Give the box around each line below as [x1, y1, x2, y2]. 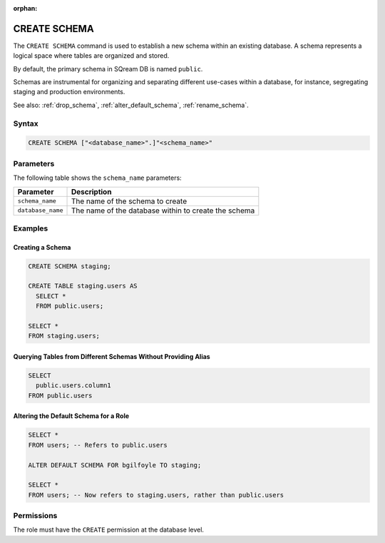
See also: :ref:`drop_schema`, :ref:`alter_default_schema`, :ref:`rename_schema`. [13, 101, 249, 109]
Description [71, 186, 112, 196]
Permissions [13, 511, 58, 521]
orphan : [13, 4, 38, 12]
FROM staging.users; [28, 332, 100, 340]
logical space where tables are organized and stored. [13, 51, 170, 60]
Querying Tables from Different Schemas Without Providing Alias [13, 352, 210, 361]
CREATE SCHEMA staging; [28, 262, 112, 270]
